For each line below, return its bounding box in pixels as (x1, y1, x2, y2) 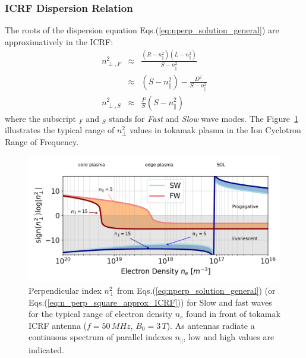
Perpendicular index (29, 284, 102, 296)
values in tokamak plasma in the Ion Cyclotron (130, 124, 301, 136)
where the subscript (5, 112, 77, 124)
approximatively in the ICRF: (5, 35, 113, 48)
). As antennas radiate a (166, 319, 255, 331)
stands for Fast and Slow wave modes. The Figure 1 (109, 112, 298, 124)
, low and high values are (183, 331, 275, 343)
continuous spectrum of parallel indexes (29, 331, 172, 343)
